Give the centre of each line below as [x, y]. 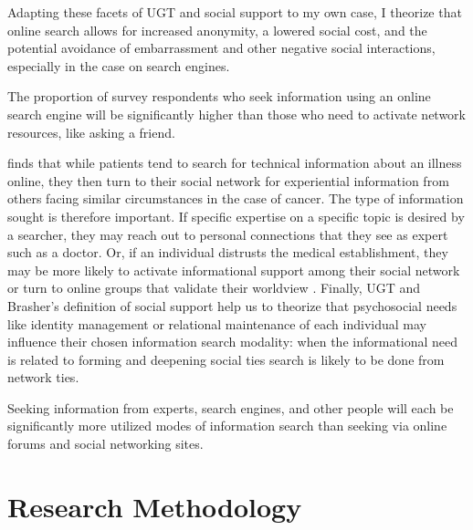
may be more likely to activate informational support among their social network [234, 270]
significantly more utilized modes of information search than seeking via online [227, 426]
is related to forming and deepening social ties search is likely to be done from [226, 359]
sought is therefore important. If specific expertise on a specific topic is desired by [236, 216]
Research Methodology [155, 506]
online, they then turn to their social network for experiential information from [228, 180]
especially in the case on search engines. [119, 65]
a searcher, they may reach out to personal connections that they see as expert [228, 234]
